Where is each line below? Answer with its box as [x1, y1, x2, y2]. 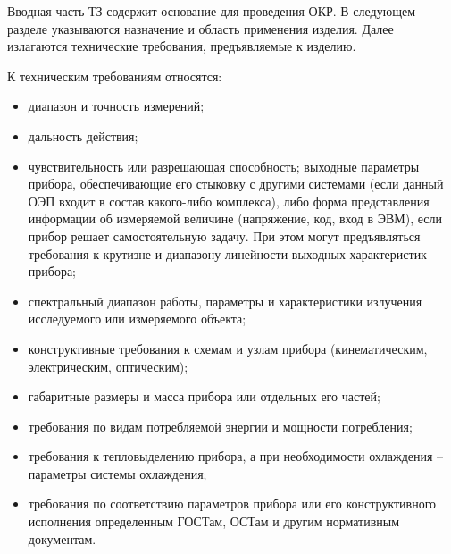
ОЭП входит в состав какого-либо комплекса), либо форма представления [28, 191, 430, 210]
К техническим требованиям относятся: [7, 66, 222, 85]
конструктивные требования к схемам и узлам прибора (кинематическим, [28, 339, 428, 357]
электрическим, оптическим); [28, 357, 188, 375]
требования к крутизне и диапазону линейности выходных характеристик [28, 244, 427, 263]
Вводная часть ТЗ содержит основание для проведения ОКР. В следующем [7, 2, 416, 20]
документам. [28, 529, 96, 548]
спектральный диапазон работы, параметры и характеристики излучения [28, 291, 422, 310]
